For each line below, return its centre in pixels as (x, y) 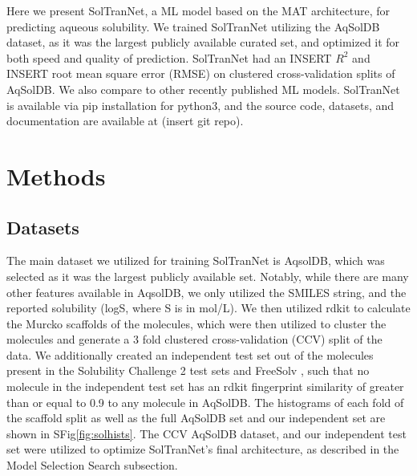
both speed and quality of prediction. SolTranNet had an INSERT (169, 57)
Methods (56, 175)
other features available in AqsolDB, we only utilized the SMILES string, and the (206, 292)
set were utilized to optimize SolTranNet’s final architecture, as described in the (203, 449)
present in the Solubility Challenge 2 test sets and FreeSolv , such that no (188, 370)
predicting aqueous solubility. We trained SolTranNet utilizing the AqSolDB (193, 26)
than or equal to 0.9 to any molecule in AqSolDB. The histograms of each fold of (205, 402)
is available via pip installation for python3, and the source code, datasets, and (200, 105)
